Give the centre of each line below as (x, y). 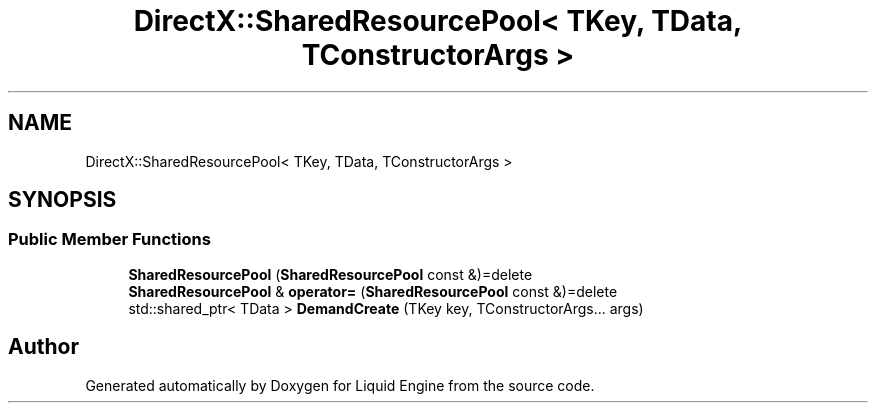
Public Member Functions (109, 239)
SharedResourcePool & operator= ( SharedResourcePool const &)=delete (373, 291)
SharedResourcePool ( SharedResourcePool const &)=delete (330, 274)
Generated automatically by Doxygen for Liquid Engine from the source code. (340, 385)
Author (43, 347)
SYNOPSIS (62, 200)
